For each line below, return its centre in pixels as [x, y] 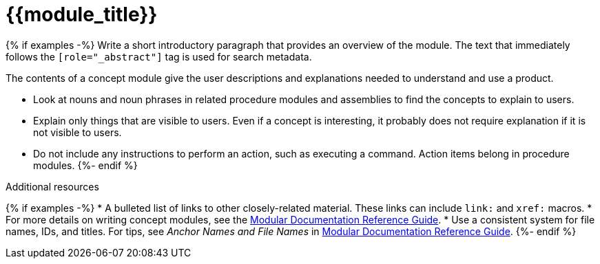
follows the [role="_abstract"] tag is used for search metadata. [159, 56]
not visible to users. [77, 132]
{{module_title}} [82, 14]
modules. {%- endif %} [85, 165]
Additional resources [52, 186]
